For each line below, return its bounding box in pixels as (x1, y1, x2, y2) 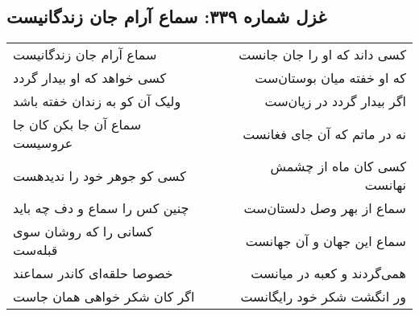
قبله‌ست (13, 240, 58, 260)
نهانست (364, 175, 406, 195)
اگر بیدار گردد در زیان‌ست (264, 92, 406, 111)
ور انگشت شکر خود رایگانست (240, 287, 406, 306)
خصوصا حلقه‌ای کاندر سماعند (13, 264, 173, 283)
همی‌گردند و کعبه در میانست (251, 264, 406, 283)
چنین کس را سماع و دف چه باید (13, 199, 189, 218)
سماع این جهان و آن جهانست (245, 231, 406, 250)
